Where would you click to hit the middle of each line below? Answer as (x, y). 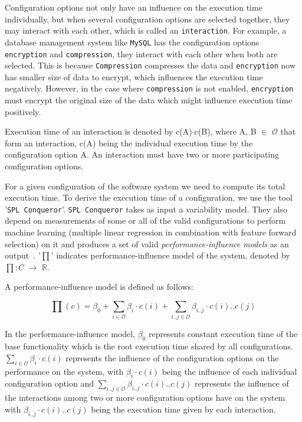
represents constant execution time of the (223, 334)
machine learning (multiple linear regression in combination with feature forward (151, 232)
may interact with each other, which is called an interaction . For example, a (146, 30)
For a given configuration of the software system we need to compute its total (145, 186)
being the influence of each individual (229, 371)
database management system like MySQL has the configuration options (132, 42)
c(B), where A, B (225, 131)
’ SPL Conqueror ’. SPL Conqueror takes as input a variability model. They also (146, 209)
